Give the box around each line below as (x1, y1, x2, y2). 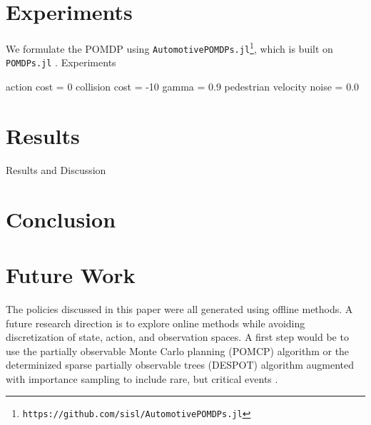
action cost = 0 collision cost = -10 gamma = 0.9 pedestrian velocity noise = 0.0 (6, 79, 360, 94)
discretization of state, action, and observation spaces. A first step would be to (6, 329, 349, 344)
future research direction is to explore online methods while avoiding (6, 315, 305, 330)
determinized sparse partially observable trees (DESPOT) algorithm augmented (6, 357, 355, 372)
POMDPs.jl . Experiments (6, 55, 116, 70)
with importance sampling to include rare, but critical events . (6, 371, 278, 386)
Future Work (6, 260, 136, 289)
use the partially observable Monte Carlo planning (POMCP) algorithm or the (6, 343, 350, 358)
